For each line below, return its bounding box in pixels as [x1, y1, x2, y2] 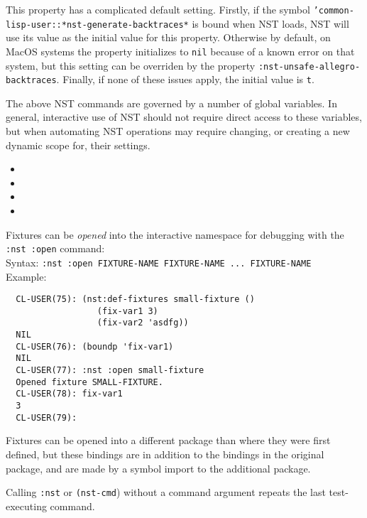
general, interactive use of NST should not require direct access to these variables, [6, 109, 362, 124]
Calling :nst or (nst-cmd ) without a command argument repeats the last [6, 485, 326, 500]
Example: [6, 269, 47, 284]
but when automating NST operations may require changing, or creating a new [6, 124, 350, 139]
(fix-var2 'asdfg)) [97, 318, 189, 328]
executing [6, 498, 47, 513]
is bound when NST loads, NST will [192, 16, 349, 31]
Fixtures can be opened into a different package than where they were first [6, 433, 331, 448]
